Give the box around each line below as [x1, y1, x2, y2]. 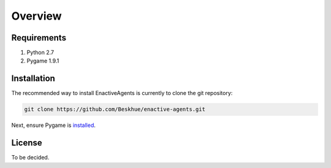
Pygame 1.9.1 [26, 57, 59, 64]
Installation [11, 74, 55, 84]
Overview [11, 9, 62, 23]
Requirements [11, 32, 67, 43]
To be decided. [11, 154, 50, 161]
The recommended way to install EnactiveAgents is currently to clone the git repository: [11, 90, 233, 97]
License [11, 138, 42, 148]
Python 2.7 [26, 49, 55, 56]
